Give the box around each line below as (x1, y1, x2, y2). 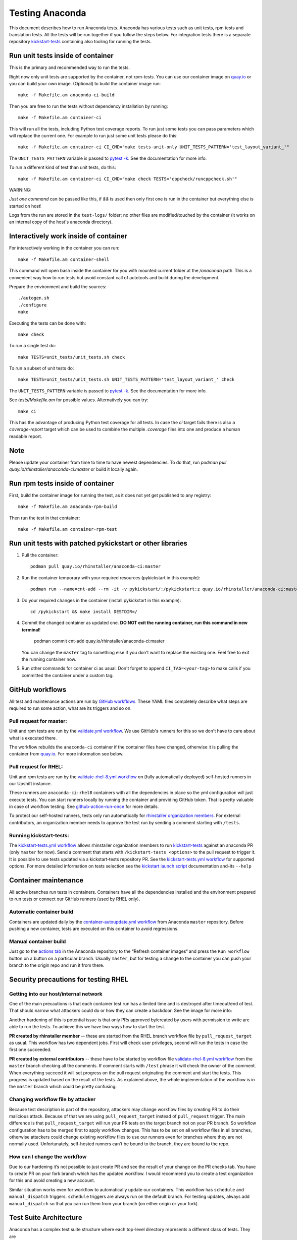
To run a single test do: (9, 343, 56, 349)
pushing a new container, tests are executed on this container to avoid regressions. (9, 926, 179, 932)
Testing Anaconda (9, 7, 87, 18)
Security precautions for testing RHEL (9, 975, 129, 984)
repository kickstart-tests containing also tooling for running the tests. (9, 39, 152, 45)
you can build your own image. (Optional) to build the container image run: (9, 81, 161, 87)
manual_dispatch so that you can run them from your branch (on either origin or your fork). (9, 1200, 199, 1206)
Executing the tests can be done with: (9, 320, 86, 326)
